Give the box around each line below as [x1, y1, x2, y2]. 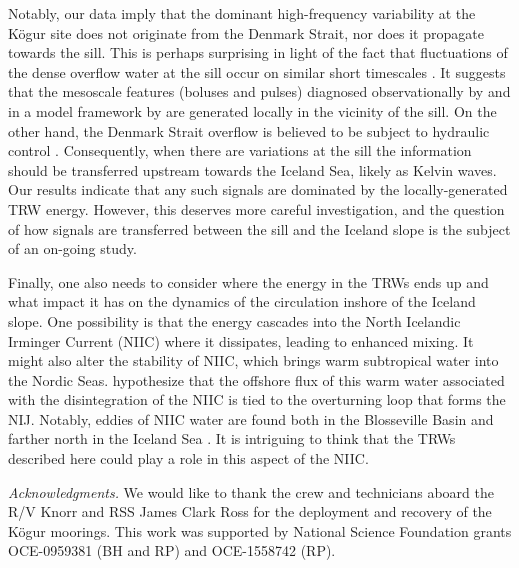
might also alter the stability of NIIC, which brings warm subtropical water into [8, 350, 499, 371]
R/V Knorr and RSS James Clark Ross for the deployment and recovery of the [8, 501, 492, 522]
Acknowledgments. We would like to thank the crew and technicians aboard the [8, 481, 494, 502]
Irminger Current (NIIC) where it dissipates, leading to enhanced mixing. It [8, 330, 474, 351]
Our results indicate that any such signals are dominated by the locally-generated [8, 179, 508, 200]
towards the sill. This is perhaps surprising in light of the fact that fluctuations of [8, 42, 508, 63]
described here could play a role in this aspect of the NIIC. [8, 448, 369, 469]
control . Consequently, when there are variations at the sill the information [8, 140, 472, 161]
